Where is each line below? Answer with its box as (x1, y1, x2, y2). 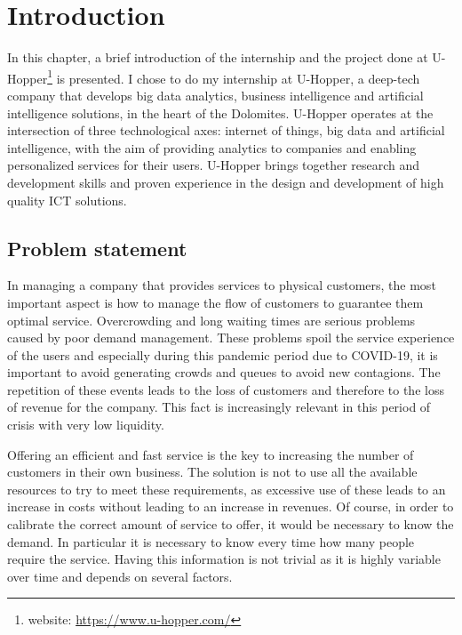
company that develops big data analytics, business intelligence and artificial (7, 85, 424, 104)
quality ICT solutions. (7, 190, 127, 209)
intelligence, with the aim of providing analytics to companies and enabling (7, 138, 417, 157)
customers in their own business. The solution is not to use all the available (7, 462, 418, 481)
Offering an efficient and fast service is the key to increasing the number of (7, 445, 414, 463)
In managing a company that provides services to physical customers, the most (7, 276, 436, 294)
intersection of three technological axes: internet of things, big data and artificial (7, 121, 445, 140)
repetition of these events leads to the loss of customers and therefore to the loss (7, 380, 444, 398)
